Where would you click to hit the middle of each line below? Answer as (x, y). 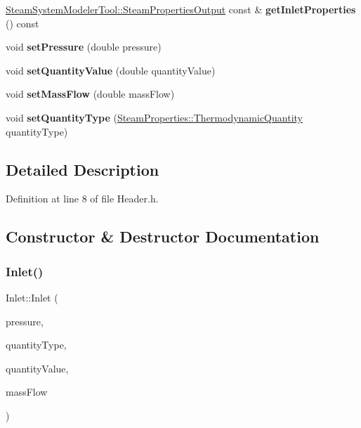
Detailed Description (83, 169)
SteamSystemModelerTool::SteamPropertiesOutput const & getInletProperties (181, 9)
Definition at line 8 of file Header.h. (82, 199)
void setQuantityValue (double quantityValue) (111, 70)
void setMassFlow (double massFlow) (90, 94)
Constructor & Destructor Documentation (163, 236)
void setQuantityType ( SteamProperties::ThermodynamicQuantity (154, 117)
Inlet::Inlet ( (32, 297)
